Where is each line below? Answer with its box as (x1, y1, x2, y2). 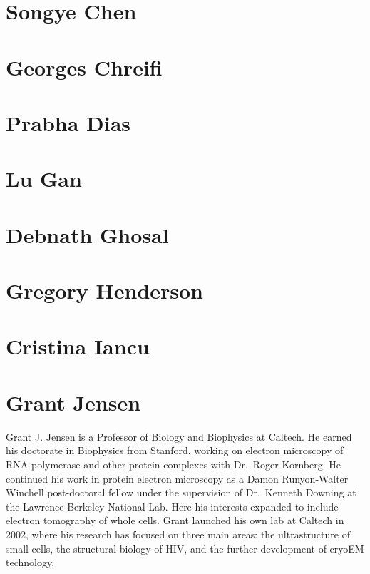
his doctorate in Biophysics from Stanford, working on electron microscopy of (6, 443, 344, 458)
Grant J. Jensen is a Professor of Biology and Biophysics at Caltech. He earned (6, 429, 352, 444)
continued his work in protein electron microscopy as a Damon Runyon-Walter (6, 471, 349, 486)
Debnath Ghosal (6, 220, 169, 249)
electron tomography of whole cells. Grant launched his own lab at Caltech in (6, 513, 344, 528)
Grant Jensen (6, 387, 141, 416)
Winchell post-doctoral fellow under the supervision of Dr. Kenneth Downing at (6, 485, 356, 500)
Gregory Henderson (6, 276, 204, 305)
